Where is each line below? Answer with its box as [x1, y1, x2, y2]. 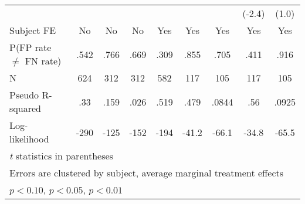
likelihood [9, 132, 49, 145]
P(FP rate [9, 40, 52, 54]
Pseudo [9, 88, 39, 101]
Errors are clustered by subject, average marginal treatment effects [9, 166, 284, 179]
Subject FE [9, 23, 56, 37]
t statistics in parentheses [9, 149, 113, 162]
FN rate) [25, 54, 62, 67]
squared [9, 101, 41, 115]
